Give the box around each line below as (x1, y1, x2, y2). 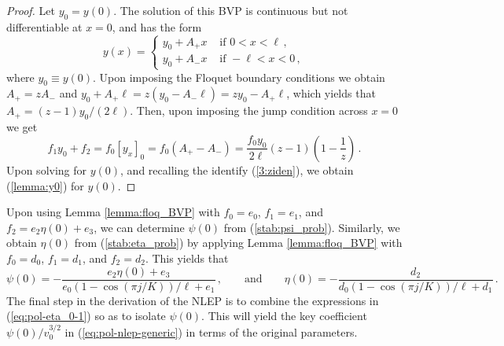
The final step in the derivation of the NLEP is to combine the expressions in (6, 292, 379, 308)
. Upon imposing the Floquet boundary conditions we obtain (93, 68, 385, 85)
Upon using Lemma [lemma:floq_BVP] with (6, 204, 220, 220)
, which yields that (286, 85, 376, 101)
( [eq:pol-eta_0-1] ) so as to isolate (6, 307, 166, 324)
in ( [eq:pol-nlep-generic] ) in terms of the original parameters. (64, 323, 358, 340)
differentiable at (6, 18, 83, 35)
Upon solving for (6, 161, 87, 178)
